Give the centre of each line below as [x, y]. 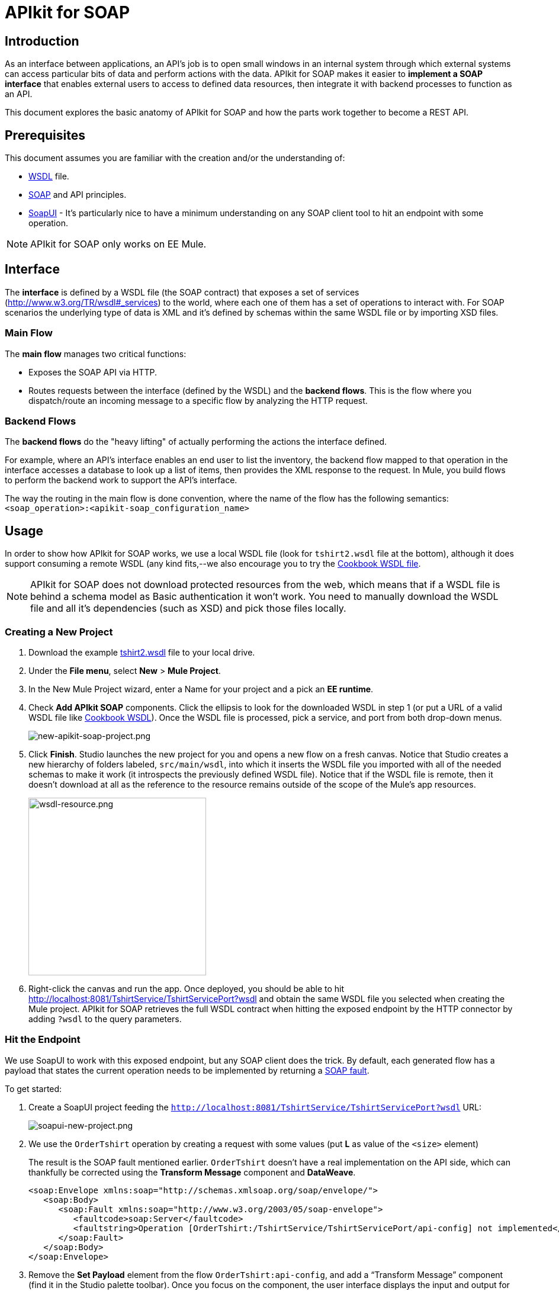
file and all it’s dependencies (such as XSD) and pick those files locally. [188, 608]
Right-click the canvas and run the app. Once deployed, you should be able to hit [187, 988]
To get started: [33, 1088]
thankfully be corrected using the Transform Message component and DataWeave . [192, 1172]
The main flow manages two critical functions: [96, 354]
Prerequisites [45, 135]
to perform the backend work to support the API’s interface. [121, 480]
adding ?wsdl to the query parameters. [105, 1019]
